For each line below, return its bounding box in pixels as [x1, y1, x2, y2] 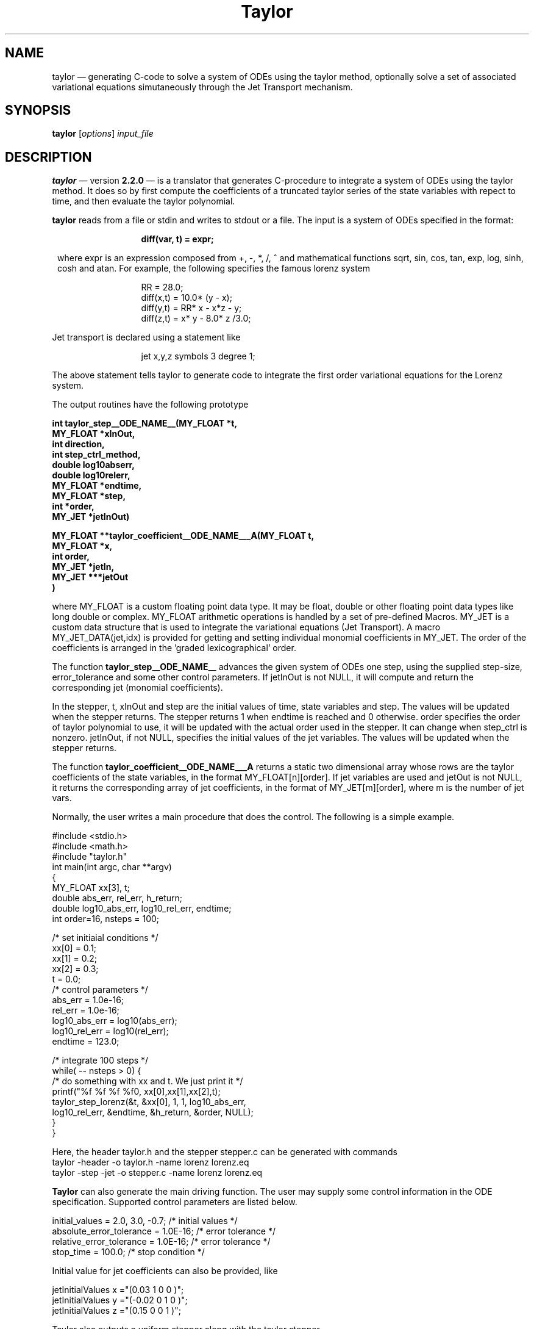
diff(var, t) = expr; [141, 234, 214, 245]
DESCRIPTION [5, 149, 92, 165]
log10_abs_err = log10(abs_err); [52, 1015, 177, 1026]
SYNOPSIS [5, 103, 71, 118]
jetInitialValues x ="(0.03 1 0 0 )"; [52, 1284, 184, 1295]
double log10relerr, [52, 470, 130, 481]
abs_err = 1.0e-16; [52, 995, 124, 1006]
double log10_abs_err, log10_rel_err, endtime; [52, 903, 232, 914]
